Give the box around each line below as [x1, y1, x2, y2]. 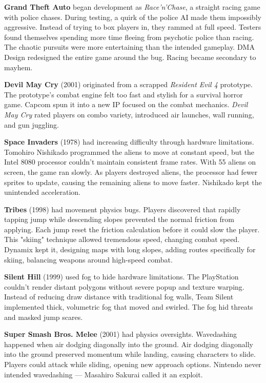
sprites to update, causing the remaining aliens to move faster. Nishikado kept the [4, 176, 262, 187]
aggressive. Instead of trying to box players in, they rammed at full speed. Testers [4, 22, 261, 32]
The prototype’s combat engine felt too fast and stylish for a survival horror [4, 89, 243, 99]
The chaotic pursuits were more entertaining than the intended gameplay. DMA [4, 42, 255, 52]
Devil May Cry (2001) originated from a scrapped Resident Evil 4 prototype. [4, 79, 253, 90]
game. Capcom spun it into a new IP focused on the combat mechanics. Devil [4, 99, 248, 110]
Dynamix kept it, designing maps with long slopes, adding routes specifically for [4, 244, 256, 255]
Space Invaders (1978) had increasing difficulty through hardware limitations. [4, 136, 254, 147]
